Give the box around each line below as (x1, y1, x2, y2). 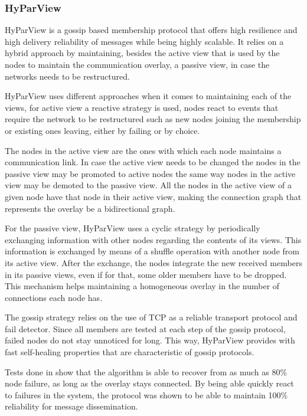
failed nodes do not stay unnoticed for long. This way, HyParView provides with (5, 334, 295, 346)
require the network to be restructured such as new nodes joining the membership (5, 113, 301, 125)
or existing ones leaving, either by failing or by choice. (5, 124, 200, 136)
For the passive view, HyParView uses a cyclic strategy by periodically (5, 222, 260, 234)
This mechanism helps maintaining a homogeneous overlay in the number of (5, 280, 280, 292)
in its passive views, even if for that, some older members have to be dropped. (5, 268, 287, 280)
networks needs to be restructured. (5, 70, 130, 82)
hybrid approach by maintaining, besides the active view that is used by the (5, 47, 280, 59)
